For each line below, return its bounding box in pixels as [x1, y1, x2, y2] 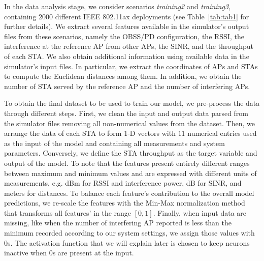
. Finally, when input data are [153, 207, 247, 218]
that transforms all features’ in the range [4, 207, 131, 218]
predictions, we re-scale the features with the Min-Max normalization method [4, 197, 245, 208]
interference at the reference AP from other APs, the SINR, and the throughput [4, 41, 253, 51]
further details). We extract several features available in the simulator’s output [4, 21, 249, 32]
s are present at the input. [52, 247, 134, 258]
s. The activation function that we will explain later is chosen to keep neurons [8, 237, 250, 248]
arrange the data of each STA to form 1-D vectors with [4, 128, 176, 138]
